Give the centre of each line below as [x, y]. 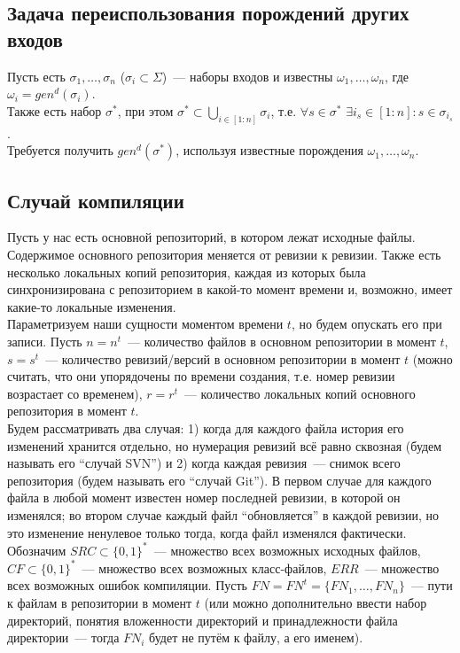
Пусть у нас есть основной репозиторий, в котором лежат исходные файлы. [211, 237]
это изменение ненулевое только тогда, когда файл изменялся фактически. [207, 532]
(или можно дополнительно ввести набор [316, 602]
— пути [432, 585]
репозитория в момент [67, 411]
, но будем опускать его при [366, 324]
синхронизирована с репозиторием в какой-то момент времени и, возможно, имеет [230, 289]
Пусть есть [36, 76]
